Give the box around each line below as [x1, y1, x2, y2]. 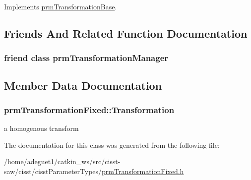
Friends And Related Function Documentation [4, 25, 248, 41]
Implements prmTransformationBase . [4, 1, 117, 11]
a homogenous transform [4, 123, 79, 133]
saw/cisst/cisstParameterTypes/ [4, 166, 102, 176]
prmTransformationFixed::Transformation [4, 103, 175, 116]
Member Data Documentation [4, 77, 162, 93]
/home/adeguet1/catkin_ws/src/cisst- [4, 156, 121, 167]
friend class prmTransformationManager [4, 52, 169, 64]
